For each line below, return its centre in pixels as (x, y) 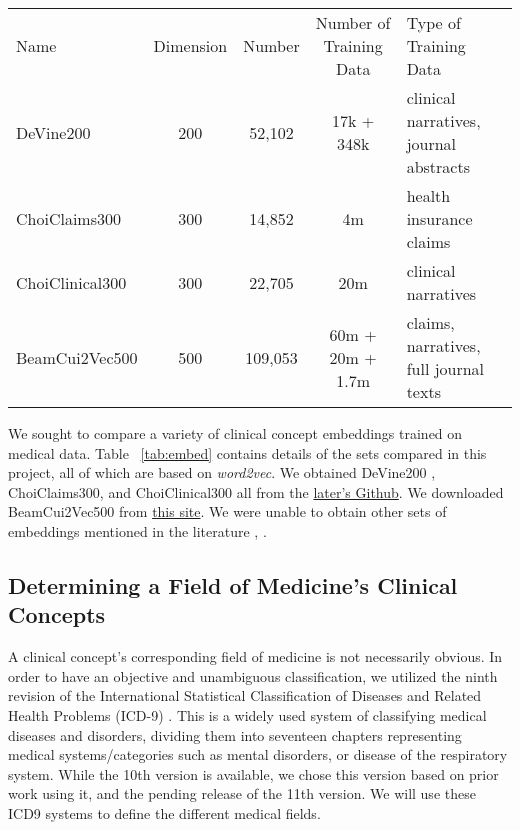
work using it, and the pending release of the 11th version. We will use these (242, 793)
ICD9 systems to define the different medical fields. (164, 812)
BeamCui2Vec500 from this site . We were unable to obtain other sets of (227, 511)
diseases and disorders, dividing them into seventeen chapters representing (235, 734)
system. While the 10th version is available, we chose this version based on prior (253, 773)
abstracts (438, 166)
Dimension (190, 45)
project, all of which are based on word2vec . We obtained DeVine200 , (222, 472)
